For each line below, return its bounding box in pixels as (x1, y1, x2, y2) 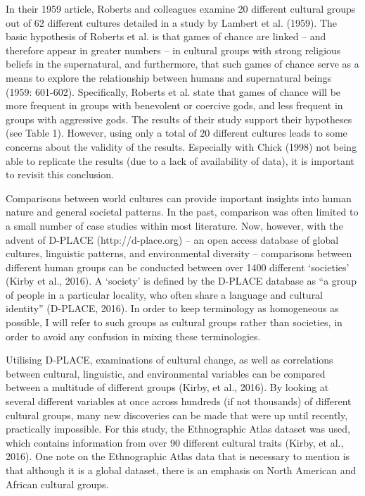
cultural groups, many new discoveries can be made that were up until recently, (6, 407, 348, 422)
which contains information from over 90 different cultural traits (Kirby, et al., (6, 435, 344, 449)
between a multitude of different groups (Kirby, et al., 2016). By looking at (6, 380, 329, 395)
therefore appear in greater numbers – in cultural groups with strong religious (6, 42, 341, 57)
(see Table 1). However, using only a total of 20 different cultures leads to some (6, 125, 347, 140)
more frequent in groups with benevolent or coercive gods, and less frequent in (6, 98, 343, 113)
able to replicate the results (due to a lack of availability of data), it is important (6, 153, 354, 168)
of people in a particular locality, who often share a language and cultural (6, 287, 324, 302)
